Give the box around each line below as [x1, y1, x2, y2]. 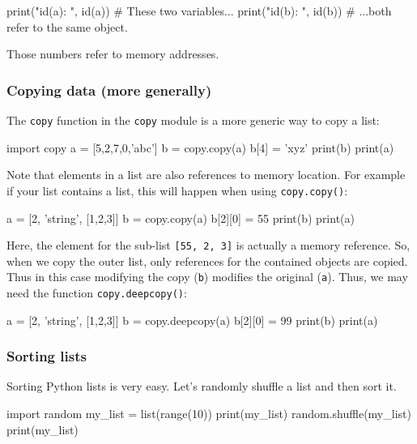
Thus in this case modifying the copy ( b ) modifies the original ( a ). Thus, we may [6, 268, 408, 285]
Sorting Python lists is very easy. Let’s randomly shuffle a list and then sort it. [6, 378, 397, 395]
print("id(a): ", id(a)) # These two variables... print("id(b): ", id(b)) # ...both [6, 2, 392, 19]
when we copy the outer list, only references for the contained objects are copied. [6, 252, 408, 269]
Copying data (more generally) [6, 79, 212, 100]
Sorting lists [6, 346, 87, 366]
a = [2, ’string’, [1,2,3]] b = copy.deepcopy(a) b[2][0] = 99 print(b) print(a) [6, 311, 378, 328]
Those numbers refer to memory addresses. [6, 45, 219, 62]
